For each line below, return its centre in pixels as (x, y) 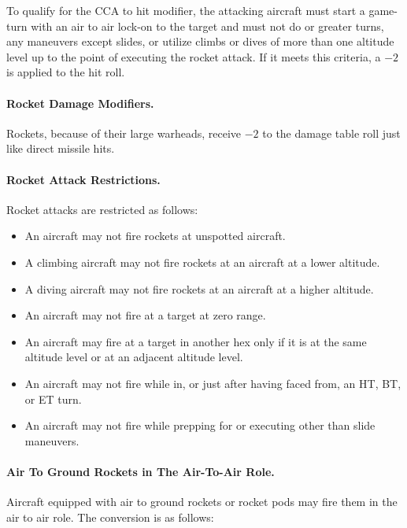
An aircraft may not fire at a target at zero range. (145, 315)
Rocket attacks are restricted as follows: (102, 209)
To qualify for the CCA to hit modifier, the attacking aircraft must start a (186, 10)
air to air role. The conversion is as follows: (110, 517)
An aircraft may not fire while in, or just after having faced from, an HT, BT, (213, 383)
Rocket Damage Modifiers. (80, 103)
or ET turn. (53, 399)
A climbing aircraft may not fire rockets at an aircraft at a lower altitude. (202, 262)
